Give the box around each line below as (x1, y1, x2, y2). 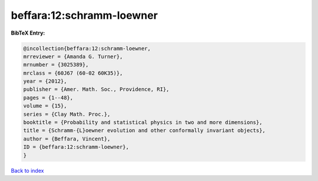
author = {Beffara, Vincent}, (23, 135, 111, 142)
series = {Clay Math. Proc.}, (23, 110, 111, 118)
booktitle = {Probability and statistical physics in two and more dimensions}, (23, 119, 263, 126)
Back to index (11, 167, 44, 174)
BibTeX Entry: (11, 29, 45, 36)
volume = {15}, (23, 103, 67, 109)
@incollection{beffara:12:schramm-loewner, (23, 45, 151, 52)
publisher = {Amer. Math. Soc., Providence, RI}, (23, 86, 170, 93)
